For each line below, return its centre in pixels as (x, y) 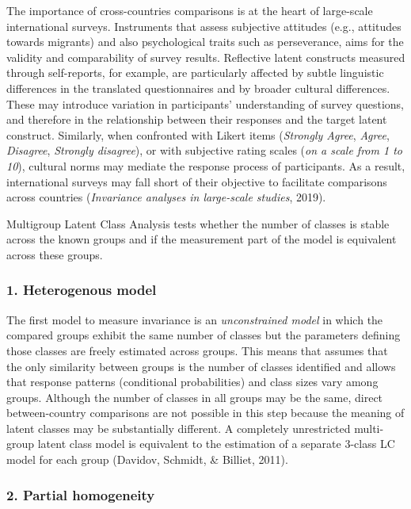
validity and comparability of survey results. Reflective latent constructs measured (206, 57)
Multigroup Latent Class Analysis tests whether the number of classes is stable (198, 223)
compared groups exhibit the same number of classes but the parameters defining (204, 335)
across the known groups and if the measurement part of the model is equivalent (202, 239)
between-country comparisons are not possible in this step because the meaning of (205, 413)
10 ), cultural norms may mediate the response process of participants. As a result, (206, 165)
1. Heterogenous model (82, 290)
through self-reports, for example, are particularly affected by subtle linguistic (195, 73)
